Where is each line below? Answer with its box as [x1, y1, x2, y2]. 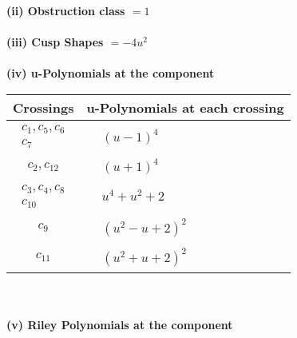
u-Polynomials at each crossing [86, 97, 284, 117]
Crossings [13, 97, 74, 117]
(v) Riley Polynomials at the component [6, 316, 233, 333]
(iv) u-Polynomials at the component [6, 65, 215, 82]
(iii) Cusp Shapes [6, 34, 104, 50]
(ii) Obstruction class [6, 2, 125, 18]
